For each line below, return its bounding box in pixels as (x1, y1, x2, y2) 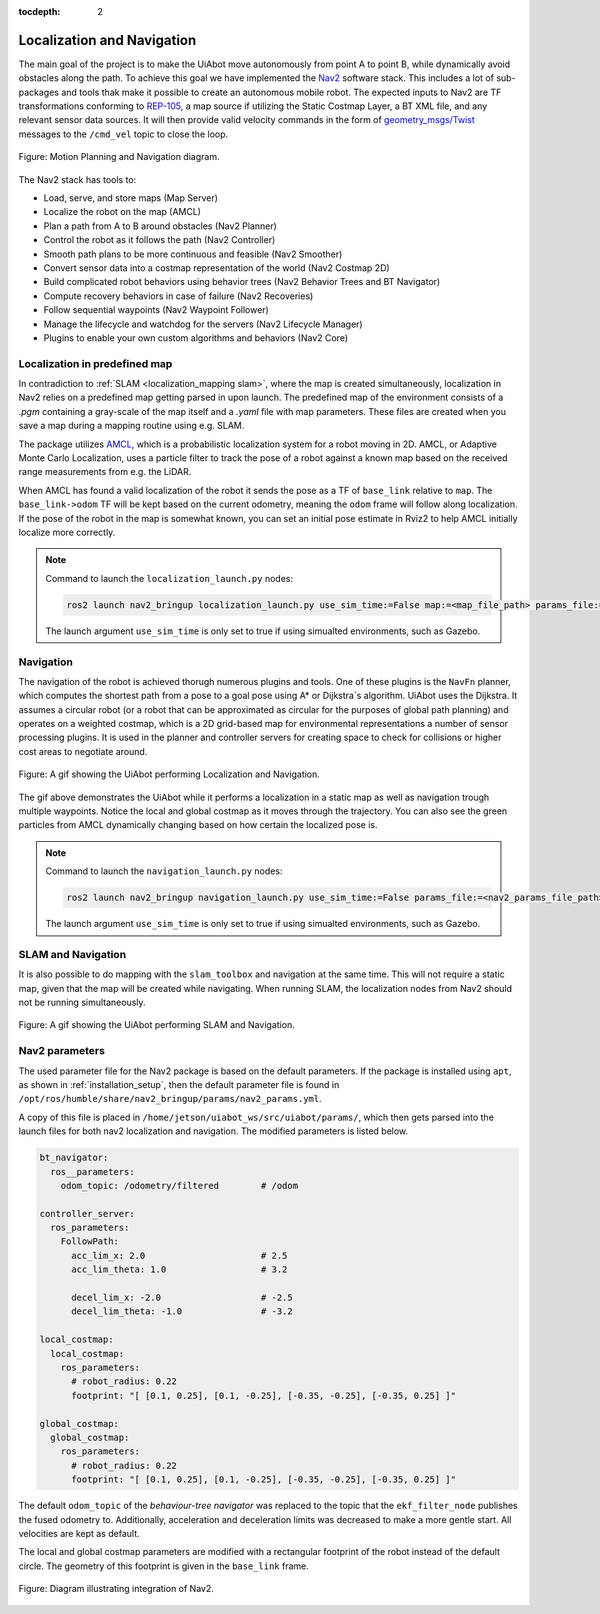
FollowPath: (60, 1236, 120, 1247)
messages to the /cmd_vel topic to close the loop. (18, 128, 229, 140)
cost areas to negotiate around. (18, 745, 148, 757)
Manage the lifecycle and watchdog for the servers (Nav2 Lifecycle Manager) (43, 318, 364, 330)
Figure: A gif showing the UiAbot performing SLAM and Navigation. (18, 1019, 295, 1031)
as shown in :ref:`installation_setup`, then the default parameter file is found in (18, 1078, 340, 1090)
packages (18, 86, 60, 98)
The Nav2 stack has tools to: (18, 173, 137, 185)
